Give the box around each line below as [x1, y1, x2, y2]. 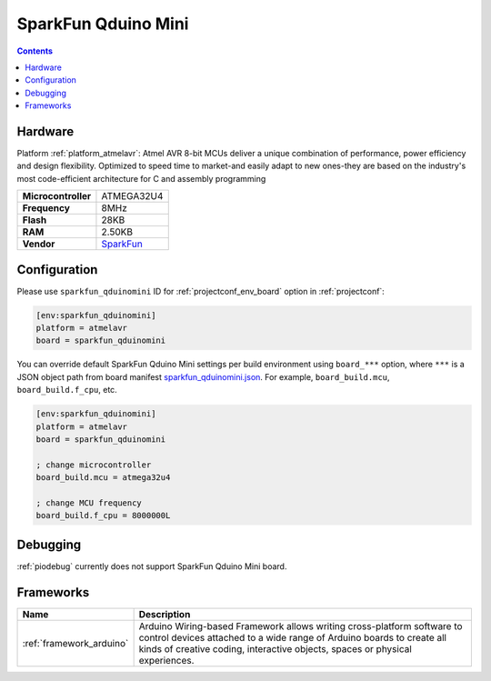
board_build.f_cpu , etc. [16, 385, 117, 396]
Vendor [22, 237, 55, 250]
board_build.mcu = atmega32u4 [35, 473, 171, 483]
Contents [16, 45, 54, 56]
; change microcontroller [35, 459, 152, 470]
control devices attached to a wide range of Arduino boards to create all [138, 631, 447, 644]
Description [138, 607, 191, 620]
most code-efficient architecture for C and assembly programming [16, 173, 266, 184]
